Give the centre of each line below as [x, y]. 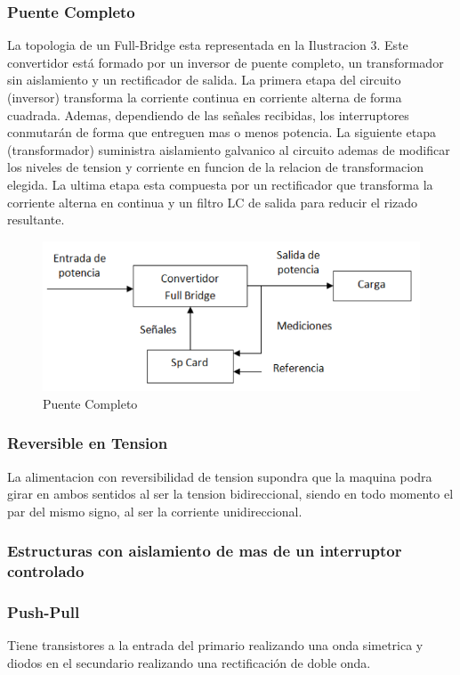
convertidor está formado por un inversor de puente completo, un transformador [226, 62]
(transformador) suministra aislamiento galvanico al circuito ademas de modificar [229, 149]
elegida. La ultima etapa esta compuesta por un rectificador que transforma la [220, 184]
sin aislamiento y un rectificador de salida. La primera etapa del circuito [204, 80]
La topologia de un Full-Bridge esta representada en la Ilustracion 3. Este [208, 45]
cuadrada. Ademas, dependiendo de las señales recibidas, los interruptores [208, 114]
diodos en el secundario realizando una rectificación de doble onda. [189, 663]
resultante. [36, 220]
